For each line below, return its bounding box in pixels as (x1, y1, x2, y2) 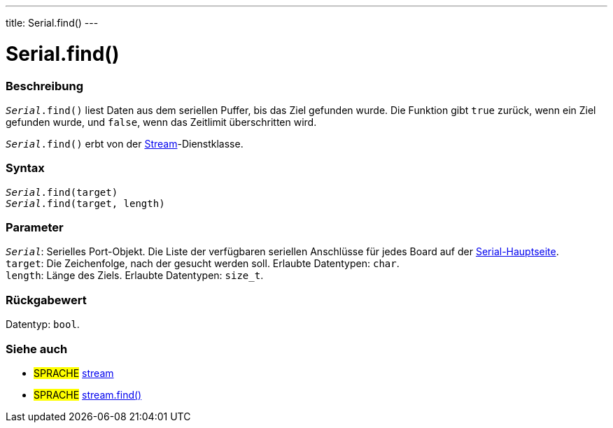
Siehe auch (6, 341, 68, 356)
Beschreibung (6, 78, 84, 93)
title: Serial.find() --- (6, 17, 99, 29)
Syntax (6, 161, 45, 176)
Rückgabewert (6, 292, 87, 307)
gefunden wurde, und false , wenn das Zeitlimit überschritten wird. (6, 115, 317, 128)
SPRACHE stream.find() (34, 388, 142, 401)
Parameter (6, 220, 64, 234)
